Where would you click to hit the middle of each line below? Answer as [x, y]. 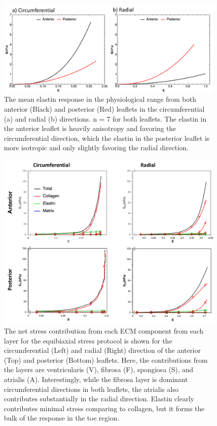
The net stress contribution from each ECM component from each [104, 331]
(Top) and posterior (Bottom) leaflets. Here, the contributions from [106, 360]
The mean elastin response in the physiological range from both [100, 99]
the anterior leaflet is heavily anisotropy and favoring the [90, 128]
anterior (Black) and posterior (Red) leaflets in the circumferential [104, 109]
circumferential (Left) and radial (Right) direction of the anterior [102, 350]
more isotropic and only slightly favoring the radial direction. [96, 148]
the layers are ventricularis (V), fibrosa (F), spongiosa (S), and [99, 369]
